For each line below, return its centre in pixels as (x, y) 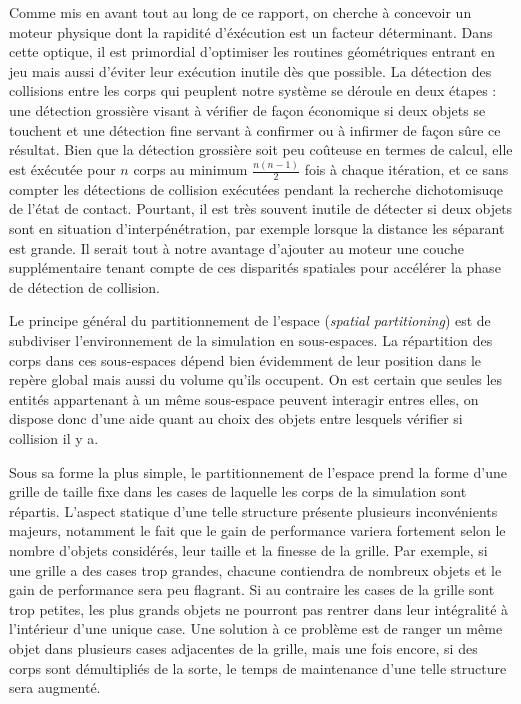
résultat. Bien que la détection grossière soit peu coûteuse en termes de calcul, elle (261, 149)
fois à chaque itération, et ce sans (406, 169)
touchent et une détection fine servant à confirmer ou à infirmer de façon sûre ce (255, 129)
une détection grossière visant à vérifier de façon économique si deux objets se (247, 109)
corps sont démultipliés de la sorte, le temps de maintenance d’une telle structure (258, 667)
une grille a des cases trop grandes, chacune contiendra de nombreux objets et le (255, 569)
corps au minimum (190, 169)
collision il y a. (54, 438)
